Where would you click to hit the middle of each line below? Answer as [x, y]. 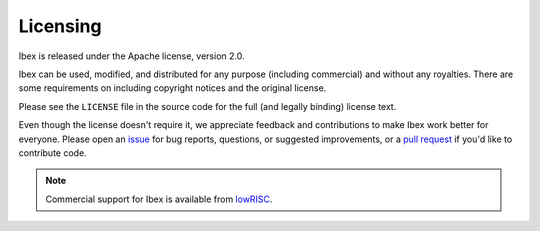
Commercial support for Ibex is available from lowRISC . [159, 199]
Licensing [60, 26]
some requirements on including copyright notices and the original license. [172, 88]
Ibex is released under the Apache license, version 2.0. [131, 56]
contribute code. [52, 152]
